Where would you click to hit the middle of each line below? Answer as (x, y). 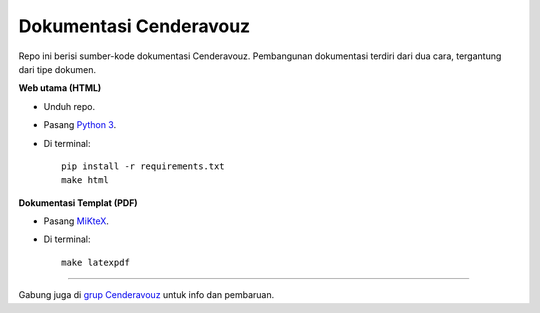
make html (85, 180)
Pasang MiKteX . (76, 221)
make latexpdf (95, 262)
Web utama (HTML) (60, 88)
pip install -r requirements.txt (143, 166)
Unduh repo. (69, 106)
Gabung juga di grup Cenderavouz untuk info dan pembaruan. (146, 295)
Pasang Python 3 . (80, 125)
